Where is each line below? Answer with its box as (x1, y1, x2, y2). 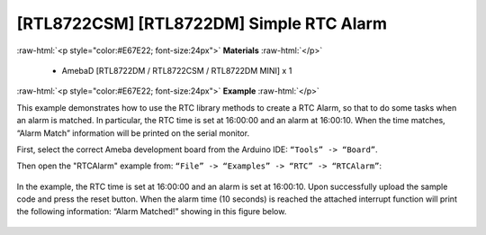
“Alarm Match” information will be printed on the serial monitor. (16, 127, 250, 139)
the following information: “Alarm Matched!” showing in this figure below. (16, 206, 287, 217)
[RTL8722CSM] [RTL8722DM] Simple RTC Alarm (16, 14, 387, 33)
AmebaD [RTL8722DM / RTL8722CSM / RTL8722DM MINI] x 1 (61, 65, 292, 76)
